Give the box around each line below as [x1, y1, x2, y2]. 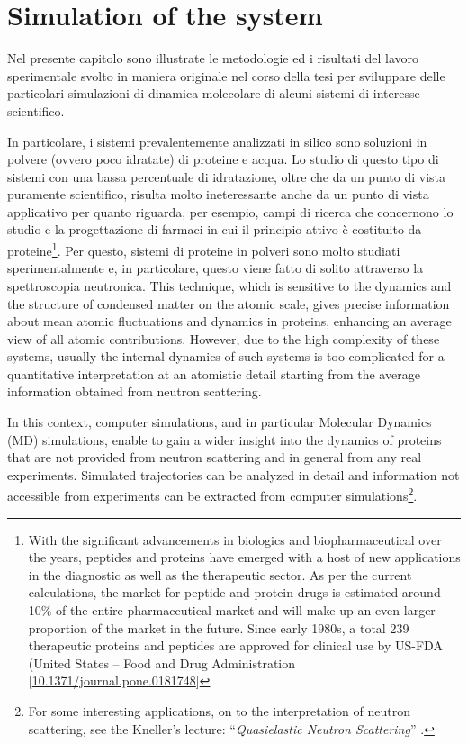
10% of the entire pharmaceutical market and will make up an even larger [28, 601, 436, 620]
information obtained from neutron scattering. [7, 382, 262, 401]
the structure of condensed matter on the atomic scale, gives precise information [7, 294, 450, 313]
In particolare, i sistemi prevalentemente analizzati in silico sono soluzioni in [7, 132, 427, 150]
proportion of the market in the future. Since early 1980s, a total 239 [28, 618, 409, 637]
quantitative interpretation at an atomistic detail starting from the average [7, 364, 420, 383]
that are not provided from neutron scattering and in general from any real [7, 448, 422, 467]
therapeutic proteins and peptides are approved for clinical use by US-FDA [28, 636, 443, 655]
